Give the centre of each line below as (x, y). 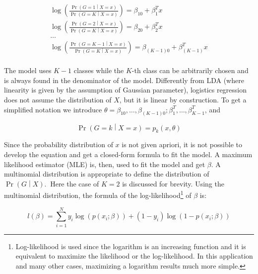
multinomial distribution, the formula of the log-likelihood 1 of (98, 194)
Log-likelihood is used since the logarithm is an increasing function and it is (131, 246)
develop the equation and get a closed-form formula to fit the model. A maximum (128, 154)
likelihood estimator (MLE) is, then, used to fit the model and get (105, 164)
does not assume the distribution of (58, 99)
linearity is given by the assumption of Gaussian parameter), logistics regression (126, 90)
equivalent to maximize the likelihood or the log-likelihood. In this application (134, 256)
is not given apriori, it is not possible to (182, 144)
